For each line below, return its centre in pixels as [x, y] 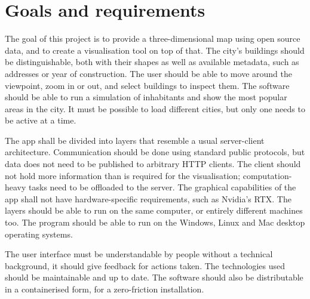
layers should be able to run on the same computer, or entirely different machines [154, 210]
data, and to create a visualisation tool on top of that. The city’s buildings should [155, 50]
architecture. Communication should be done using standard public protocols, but [155, 152]
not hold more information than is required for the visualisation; [123, 175]
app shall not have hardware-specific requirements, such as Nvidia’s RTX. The [148, 198]
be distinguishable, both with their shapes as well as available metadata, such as [152, 62]
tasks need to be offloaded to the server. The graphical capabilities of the [162, 187]
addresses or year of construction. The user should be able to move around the [148, 73]
